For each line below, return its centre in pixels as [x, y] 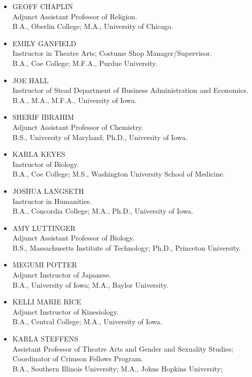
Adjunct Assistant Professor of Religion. [75, 16]
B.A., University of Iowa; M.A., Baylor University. [90, 284]
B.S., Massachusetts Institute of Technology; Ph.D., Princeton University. [127, 247]
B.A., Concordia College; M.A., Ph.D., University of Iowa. [103, 211]
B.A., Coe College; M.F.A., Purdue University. [85, 63]
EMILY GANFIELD [44, 43]
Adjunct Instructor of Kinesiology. [65, 311]
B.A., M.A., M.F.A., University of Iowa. [75, 100]
